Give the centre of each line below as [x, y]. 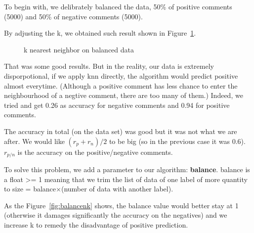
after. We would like [34, 141]
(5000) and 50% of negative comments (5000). [73, 16]
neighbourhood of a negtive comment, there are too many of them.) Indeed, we [124, 95]
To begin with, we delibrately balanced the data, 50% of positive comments [118, 6]
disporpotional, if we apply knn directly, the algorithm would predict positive [121, 75]
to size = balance [30, 189]
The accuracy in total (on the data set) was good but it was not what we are [121, 131]
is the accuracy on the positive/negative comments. [95, 152]
